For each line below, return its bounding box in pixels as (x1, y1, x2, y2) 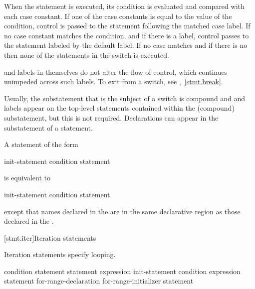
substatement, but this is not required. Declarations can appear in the (4, 112, 219, 123)
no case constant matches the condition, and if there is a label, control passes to (4, 30, 249, 40)
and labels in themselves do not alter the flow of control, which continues (4, 66, 228, 77)
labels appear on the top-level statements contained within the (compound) (4, 103, 235, 113)
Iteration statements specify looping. (4, 249, 116, 260)
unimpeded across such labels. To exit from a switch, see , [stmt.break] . (4, 76, 223, 87)
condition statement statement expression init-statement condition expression (4, 266, 241, 276)
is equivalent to (4, 172, 51, 183)
